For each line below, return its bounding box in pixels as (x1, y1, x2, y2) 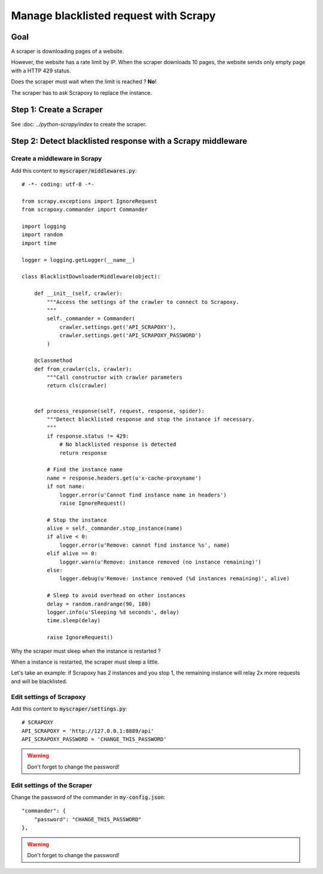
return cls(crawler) (47, 382, 107, 389)
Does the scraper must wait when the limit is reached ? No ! (11, 78, 157, 85)
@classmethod (33, 357, 72, 364)
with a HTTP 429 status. (11, 67, 71, 74)
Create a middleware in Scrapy (11, 155, 102, 163)
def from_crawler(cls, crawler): (33, 366, 133, 372)
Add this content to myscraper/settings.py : (11, 705, 128, 712)
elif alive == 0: (47, 550, 98, 557)
